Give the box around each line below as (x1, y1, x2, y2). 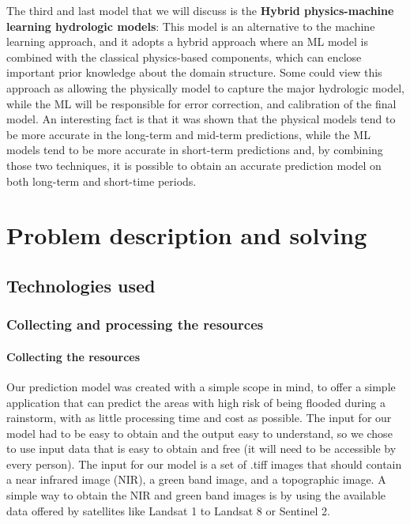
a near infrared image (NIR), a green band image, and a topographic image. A (6, 471, 386, 488)
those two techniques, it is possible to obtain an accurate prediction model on (6, 156, 382, 173)
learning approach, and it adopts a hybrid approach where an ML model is (6, 33, 368, 50)
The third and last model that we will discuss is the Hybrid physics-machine (6, 2, 394, 18)
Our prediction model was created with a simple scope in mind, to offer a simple (6, 378, 396, 394)
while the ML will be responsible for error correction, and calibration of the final (6, 95, 397, 111)
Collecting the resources (6, 348, 141, 364)
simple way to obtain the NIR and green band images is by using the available (6, 487, 386, 503)
